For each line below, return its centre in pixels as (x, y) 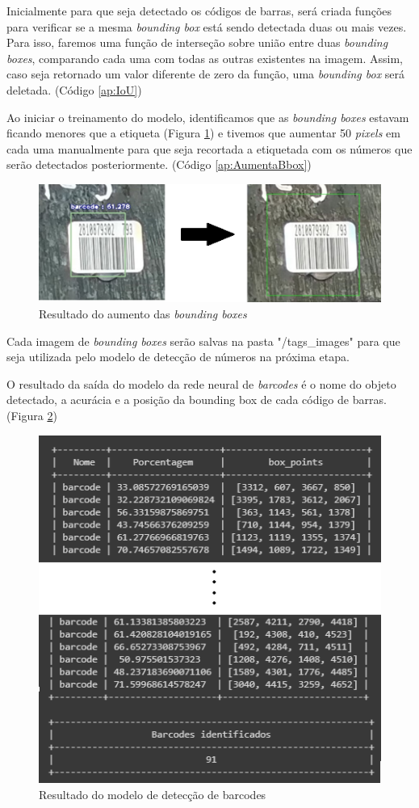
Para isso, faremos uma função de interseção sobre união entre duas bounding (197, 42)
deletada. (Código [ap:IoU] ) (74, 89)
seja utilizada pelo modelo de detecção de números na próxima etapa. (178, 357)
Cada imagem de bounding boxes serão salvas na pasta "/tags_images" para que (203, 341)
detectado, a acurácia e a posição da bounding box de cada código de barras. (197, 400)
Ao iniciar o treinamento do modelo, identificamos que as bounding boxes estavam (208, 117)
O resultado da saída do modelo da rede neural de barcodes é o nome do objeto (201, 383)
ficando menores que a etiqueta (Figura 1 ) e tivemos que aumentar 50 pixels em (203, 133)
